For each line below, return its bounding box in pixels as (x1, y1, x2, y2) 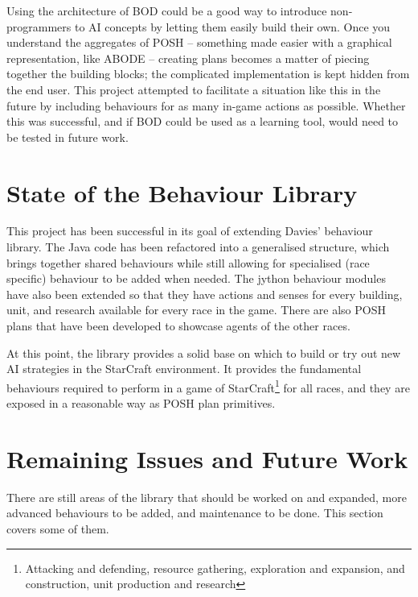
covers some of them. (6, 520, 109, 537)
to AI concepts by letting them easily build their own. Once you (74, 18, 391, 35)
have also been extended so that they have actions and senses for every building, (6, 285, 403, 302)
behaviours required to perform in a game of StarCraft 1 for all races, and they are (6, 376, 410, 396)
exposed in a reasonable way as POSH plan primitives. (6, 395, 276, 412)
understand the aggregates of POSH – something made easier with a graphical (6, 34, 392, 51)
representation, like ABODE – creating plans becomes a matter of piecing (6, 49, 370, 66)
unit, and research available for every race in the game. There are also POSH (6, 301, 386, 318)
